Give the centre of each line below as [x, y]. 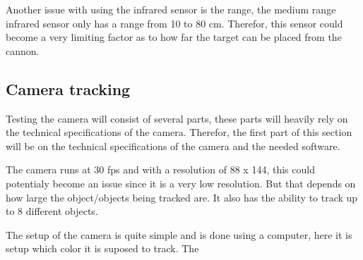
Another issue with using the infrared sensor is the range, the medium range [171, 9]
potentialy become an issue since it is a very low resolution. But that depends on [181, 183]
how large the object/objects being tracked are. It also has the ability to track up [182, 197]
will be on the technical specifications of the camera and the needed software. [173, 146]
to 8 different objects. [52, 211]
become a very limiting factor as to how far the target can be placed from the [174, 37]
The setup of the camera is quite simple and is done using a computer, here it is [179, 234]
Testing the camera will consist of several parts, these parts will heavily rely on [177, 118]
